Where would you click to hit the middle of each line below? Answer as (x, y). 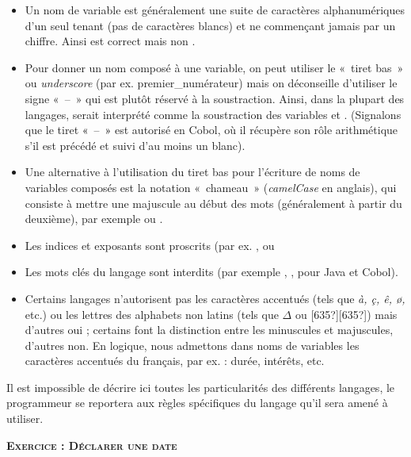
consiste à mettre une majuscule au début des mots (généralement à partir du (213, 203)
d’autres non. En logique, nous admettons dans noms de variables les (192, 345)
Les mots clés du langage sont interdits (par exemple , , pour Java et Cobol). (211, 272)
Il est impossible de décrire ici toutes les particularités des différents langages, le (201, 387)
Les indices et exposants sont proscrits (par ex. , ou (150, 245)
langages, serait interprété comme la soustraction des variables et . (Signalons (213, 114)
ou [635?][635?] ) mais (346, 314)
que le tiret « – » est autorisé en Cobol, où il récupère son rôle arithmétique (211, 130)
